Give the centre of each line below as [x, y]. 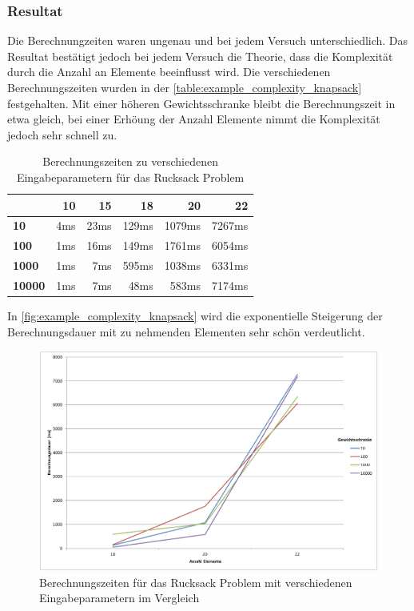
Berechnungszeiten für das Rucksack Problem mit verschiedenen [196, 582]
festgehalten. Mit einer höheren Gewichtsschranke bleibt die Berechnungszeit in [201, 103]
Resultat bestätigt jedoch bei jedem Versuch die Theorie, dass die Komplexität [200, 56]
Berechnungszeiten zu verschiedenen [130, 161]
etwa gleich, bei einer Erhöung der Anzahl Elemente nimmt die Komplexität [194, 119]
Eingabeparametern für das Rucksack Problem [130, 177]
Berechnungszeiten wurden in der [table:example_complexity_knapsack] [185, 87]
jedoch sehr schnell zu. [62, 134]
